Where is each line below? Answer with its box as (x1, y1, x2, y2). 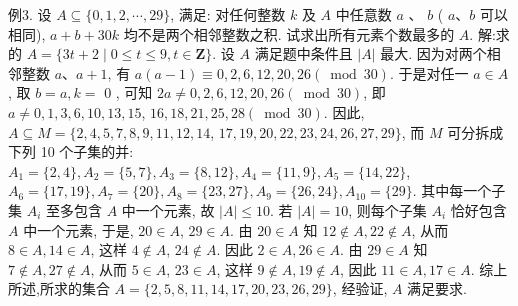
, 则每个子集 (348, 199, 427, 220)
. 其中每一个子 (412, 180, 506, 201)
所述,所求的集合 (8, 278, 110, 299)
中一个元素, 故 (121, 199, 215, 220)
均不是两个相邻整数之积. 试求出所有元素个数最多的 (123, 23, 455, 44)
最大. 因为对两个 (380, 43, 487, 64)
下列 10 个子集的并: (8, 141, 134, 162)
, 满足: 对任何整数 (170, 4, 286, 24)
